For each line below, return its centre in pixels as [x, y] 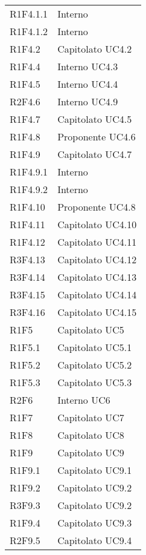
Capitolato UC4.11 [97, 242]
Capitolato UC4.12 [97, 259]
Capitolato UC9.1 [95, 470]
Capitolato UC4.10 [97, 224]
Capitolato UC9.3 [95, 523]
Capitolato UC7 [91, 417]
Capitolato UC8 [91, 435]
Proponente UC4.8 [97, 207]
